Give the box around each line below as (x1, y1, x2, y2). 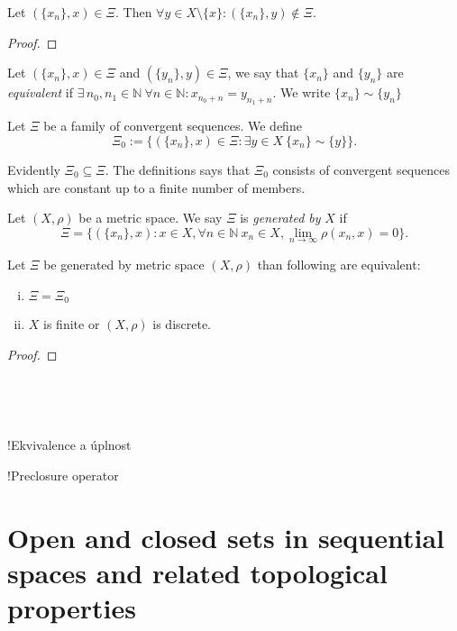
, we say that (227, 63, 299, 82)
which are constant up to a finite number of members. (7, 178, 306, 197)
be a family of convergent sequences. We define (43, 116, 302, 135)
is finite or (43, 315, 100, 334)
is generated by (240, 208, 321, 227)
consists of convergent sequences (272, 160, 450, 178)
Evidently (7, 160, 60, 178)
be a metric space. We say (78, 208, 223, 227)
